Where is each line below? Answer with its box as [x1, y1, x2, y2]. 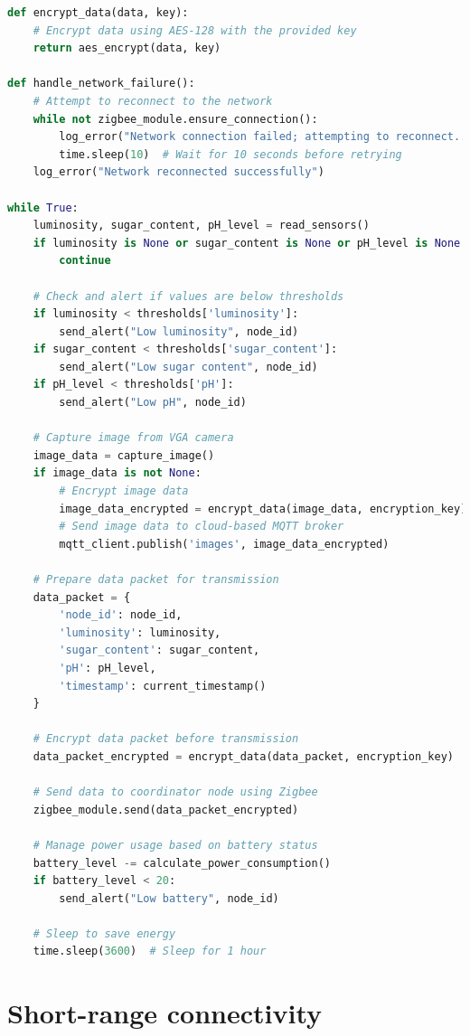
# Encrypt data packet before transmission [33, 732, 299, 746]
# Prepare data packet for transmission [33, 573, 279, 586]
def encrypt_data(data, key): [7, 6, 189, 19]
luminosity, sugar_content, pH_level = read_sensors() [33, 219, 370, 232]
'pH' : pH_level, [59, 661, 156, 674]
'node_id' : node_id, [59, 608, 183, 622]
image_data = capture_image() [33, 448, 215, 462]
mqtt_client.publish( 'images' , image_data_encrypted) [59, 537, 390, 551]
